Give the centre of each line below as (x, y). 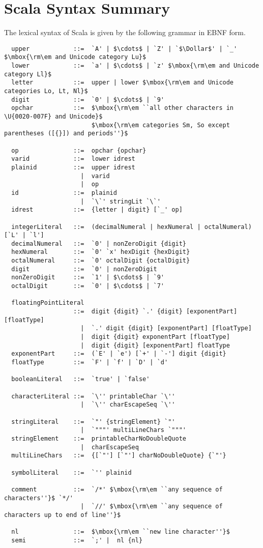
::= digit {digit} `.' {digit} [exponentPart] (155, 312)
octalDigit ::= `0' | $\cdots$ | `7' (88, 286)
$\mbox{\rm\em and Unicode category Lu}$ (75, 57)
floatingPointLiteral (48, 303)
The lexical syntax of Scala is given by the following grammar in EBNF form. (125, 32)
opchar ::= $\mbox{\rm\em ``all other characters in (123, 108)
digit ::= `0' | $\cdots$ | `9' (88, 99)
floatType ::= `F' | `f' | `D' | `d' (90, 362)
